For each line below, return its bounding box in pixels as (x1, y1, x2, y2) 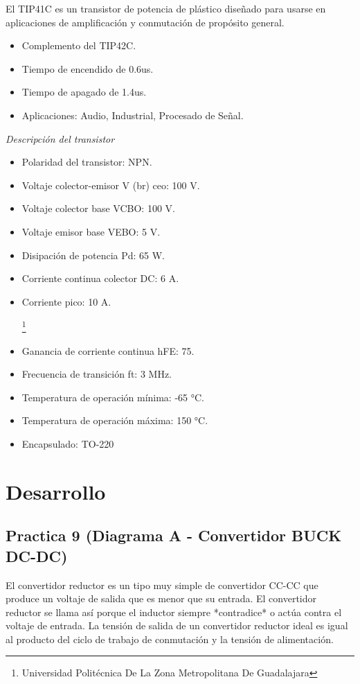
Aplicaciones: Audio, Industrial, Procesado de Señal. (21, 107, 244, 122)
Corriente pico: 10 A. (21, 294, 111, 308)
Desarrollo (6, 477, 106, 505)
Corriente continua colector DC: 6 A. (21, 271, 179, 286)
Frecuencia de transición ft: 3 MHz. (21, 367, 172, 381)
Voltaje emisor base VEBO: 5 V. (21, 224, 161, 238)
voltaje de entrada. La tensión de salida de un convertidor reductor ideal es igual (6, 618, 348, 633)
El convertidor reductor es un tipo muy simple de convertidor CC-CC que (6, 577, 318, 592)
